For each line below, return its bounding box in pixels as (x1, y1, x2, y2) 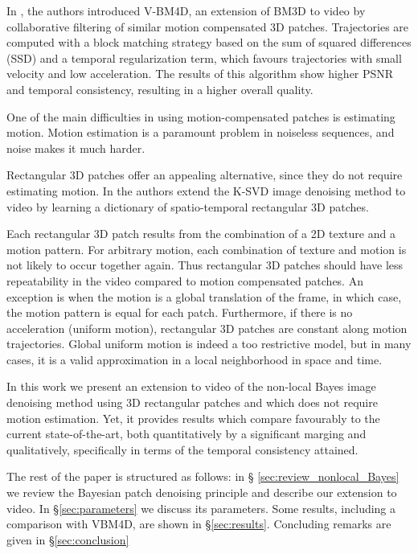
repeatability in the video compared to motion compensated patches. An (6, 272, 363, 289)
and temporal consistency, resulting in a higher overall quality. (6, 80, 313, 97)
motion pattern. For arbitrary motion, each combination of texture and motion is (6, 240, 407, 257)
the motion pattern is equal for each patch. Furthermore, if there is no (6, 304, 353, 321)
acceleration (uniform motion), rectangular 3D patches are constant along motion (6, 319, 408, 336)
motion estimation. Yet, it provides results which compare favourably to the (6, 409, 380, 426)
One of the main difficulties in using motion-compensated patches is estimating (6, 108, 395, 125)
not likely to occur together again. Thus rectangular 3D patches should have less (6, 256, 404, 273)
